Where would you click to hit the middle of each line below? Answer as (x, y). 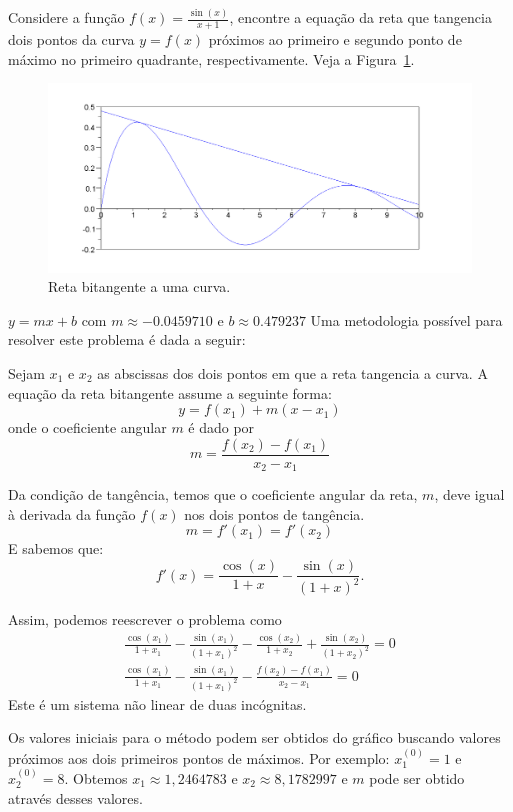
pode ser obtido (417, 778)
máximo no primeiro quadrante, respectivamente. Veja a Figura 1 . (211, 58)
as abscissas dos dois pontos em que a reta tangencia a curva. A (292, 372)
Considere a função (66, 17)
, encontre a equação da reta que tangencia (360, 17)
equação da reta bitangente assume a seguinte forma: (170, 392)
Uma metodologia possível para (406, 319)
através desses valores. (75, 797)
